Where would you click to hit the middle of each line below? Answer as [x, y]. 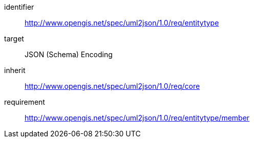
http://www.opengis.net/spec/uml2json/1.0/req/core [112, 86]
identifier [19, 7]
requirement [25, 102]
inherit [15, 70]
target [14, 39]
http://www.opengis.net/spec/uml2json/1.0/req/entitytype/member [137, 118]
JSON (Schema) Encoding [69, 54]
